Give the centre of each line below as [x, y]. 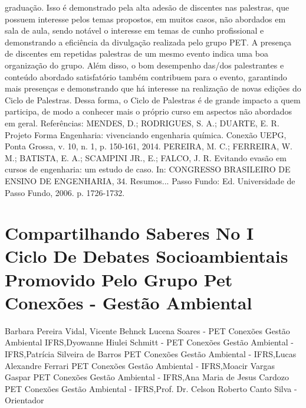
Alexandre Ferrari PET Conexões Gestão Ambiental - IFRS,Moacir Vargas [140, 365]
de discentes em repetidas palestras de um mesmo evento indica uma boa [136, 53]
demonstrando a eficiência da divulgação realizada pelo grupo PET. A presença [148, 42]
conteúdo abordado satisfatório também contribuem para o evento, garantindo [146, 76]
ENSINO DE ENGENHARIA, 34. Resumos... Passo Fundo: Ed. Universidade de [150, 180]
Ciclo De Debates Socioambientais [147, 256]
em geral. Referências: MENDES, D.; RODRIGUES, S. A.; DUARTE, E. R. [142, 123]
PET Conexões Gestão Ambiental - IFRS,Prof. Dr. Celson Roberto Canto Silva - [151, 388]
